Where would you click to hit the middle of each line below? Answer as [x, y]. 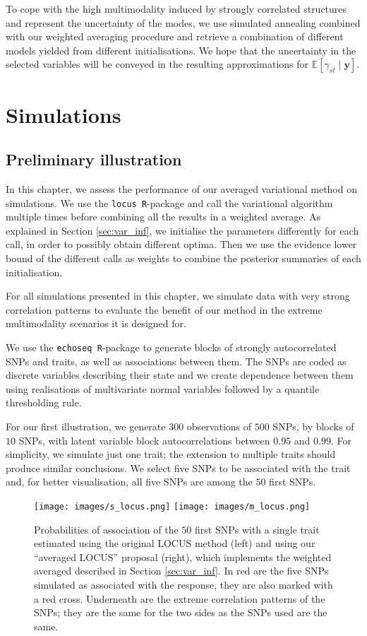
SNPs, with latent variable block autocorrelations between [144, 440]
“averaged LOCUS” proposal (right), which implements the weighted [183, 556]
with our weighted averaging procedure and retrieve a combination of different [175, 36]
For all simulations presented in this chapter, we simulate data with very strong [178, 296]
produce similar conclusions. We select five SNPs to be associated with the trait [178, 467]
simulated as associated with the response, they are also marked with [183, 584]
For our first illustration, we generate [86, 426]
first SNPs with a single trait [257, 529]
